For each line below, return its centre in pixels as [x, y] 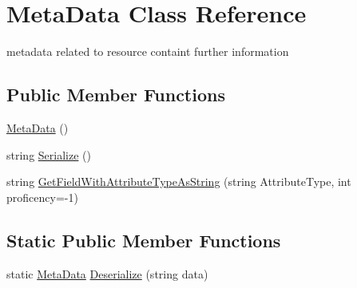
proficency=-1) [42, 197]
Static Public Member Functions [144, 240]
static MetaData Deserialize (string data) [107, 273]
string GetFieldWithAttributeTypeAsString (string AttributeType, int [179, 181]
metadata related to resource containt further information [148, 51]
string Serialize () [49, 154]
